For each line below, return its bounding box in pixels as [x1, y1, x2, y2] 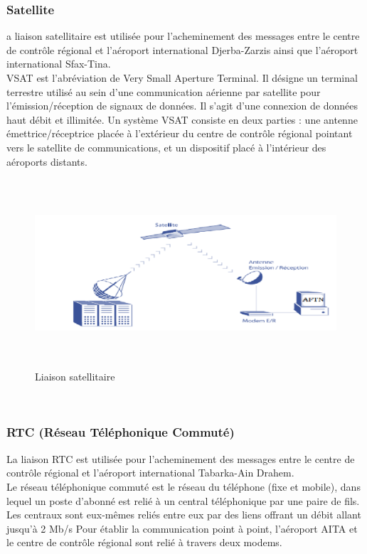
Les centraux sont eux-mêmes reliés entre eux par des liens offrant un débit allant [6, 507, 361, 522]
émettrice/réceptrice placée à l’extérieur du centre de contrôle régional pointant [6, 126, 353, 141]
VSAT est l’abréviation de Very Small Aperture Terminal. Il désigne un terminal [6, 70, 358, 85]
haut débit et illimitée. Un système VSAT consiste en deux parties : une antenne [6, 112, 358, 127]
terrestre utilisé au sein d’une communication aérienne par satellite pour [6, 84, 321, 99]
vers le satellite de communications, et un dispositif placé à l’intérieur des [6, 139, 326, 154]
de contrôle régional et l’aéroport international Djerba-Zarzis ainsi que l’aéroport [6, 42, 358, 57]
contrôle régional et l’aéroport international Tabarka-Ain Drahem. [6, 465, 294, 480]
